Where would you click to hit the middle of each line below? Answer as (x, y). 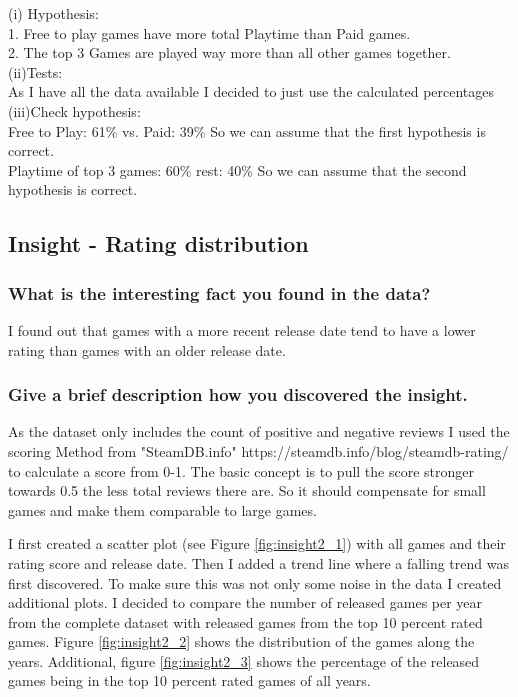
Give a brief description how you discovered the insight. (238, 394)
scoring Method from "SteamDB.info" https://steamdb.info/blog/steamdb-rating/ (258, 450)
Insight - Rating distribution (158, 243)
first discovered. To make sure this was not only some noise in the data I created (255, 582)
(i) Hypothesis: (53, 13)
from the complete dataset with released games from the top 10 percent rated (245, 621)
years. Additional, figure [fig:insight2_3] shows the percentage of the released (244, 660)
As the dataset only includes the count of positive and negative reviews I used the (259, 431)
